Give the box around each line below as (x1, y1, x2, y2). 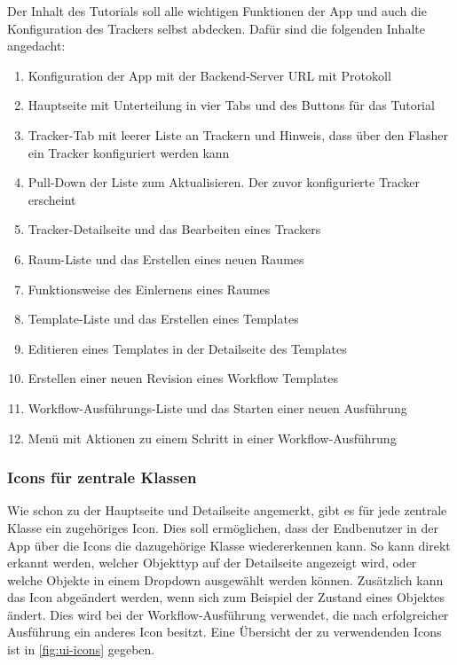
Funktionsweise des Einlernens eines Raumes (28, 279, 271, 298)
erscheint (28, 190, 76, 208)
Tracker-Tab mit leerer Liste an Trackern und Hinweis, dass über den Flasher (28, 125, 448, 144)
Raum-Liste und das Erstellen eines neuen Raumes (28, 249, 304, 268)
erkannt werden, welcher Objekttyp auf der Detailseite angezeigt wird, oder (7, 553, 417, 572)
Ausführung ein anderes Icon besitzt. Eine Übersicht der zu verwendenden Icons (7, 622, 442, 641)
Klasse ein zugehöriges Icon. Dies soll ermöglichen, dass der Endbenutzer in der (7, 518, 439, 536)
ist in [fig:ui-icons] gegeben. (7, 640, 155, 659)
